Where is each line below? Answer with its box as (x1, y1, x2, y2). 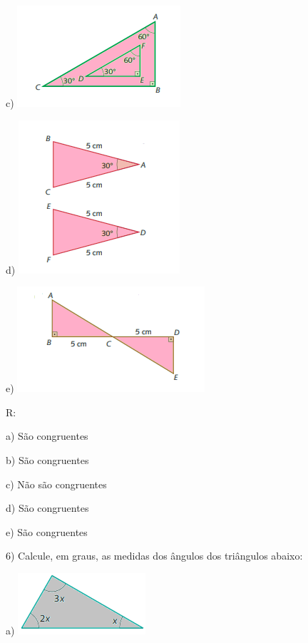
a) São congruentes (6, 428, 88, 443)
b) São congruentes (6, 452, 89, 467)
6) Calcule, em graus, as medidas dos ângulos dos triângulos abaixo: (6, 548, 303, 563)
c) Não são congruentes (6, 476, 107, 491)
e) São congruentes (6, 524, 88, 539)
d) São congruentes (6, 500, 89, 515)
